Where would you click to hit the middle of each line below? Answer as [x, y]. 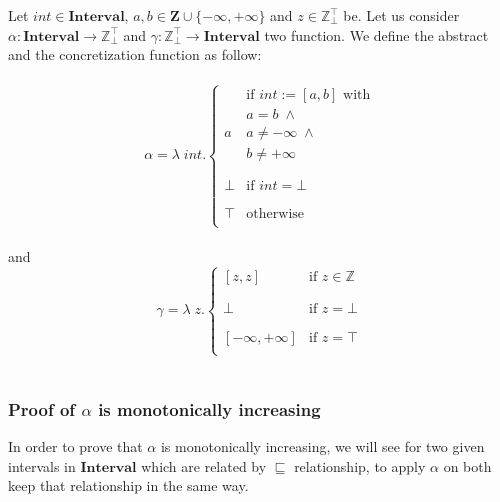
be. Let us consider [401, 15]
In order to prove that [75, 445]
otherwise [275, 213]
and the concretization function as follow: [135, 54]
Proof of [42, 408]
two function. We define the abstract [376, 34]
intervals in [42, 465]
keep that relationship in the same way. [128, 485]
